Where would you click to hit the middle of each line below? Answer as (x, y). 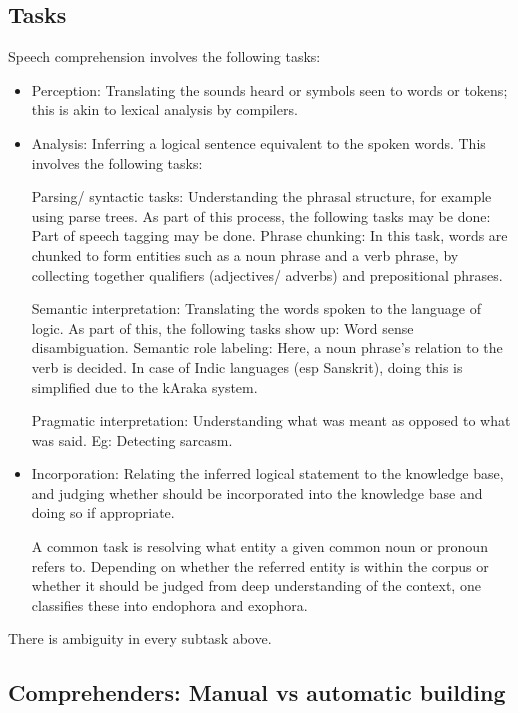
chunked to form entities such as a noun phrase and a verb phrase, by (245, 254)
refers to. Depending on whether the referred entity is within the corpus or (260, 565)
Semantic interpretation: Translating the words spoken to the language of (256, 308)
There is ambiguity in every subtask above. (140, 638)
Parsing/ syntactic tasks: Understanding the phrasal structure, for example (261, 196)
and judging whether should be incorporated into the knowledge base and (257, 492)
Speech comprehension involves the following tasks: (164, 56)
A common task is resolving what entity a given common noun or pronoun (259, 546)
